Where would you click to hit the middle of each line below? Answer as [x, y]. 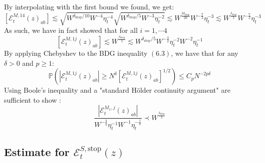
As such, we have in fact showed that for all [71, 30]
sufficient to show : [33, 99]
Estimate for [37, 152]
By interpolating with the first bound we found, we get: [89, 6]
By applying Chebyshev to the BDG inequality [76, 53]
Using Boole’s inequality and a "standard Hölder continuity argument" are [117, 90]
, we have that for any [205, 53]
